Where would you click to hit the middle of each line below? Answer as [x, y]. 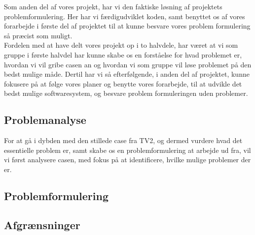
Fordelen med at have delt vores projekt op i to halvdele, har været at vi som [121, 45]
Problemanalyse [45, 120]
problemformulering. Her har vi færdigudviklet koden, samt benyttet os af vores [125, 16]
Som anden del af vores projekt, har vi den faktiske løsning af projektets [113, 6]
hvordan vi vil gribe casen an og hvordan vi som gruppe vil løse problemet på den [128, 64]
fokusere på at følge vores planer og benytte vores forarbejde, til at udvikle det [123, 83]
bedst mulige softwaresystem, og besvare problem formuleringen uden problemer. [126, 93]
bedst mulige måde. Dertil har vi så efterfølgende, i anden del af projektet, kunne [127, 74]
